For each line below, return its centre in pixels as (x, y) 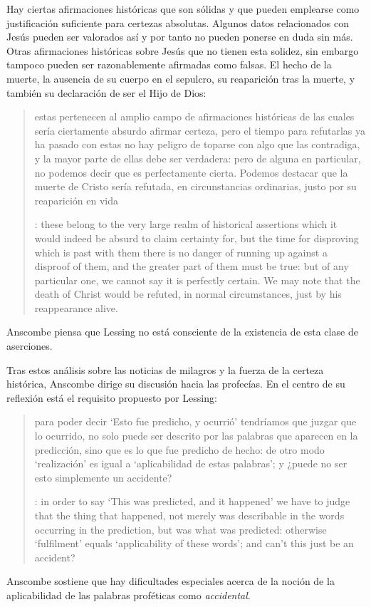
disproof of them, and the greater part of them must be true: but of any (192, 266)
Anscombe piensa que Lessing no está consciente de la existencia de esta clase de (182, 332)
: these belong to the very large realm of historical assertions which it (186, 224)
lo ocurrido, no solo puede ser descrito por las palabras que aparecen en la (196, 436)
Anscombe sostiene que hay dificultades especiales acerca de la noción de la (171, 581)
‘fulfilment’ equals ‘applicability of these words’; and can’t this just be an (194, 543)
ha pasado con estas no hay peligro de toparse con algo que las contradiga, (197, 144)
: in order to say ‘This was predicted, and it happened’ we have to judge (192, 501)
